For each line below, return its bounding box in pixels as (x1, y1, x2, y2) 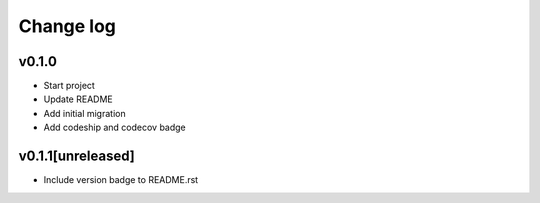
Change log (18, 15, 117, 37)
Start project (43, 80, 95, 92)
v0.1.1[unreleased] (18, 148, 135, 165)
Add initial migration (43, 107, 126, 119)
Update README (43, 93, 114, 105)
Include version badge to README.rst (43, 174, 199, 186)
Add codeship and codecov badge (43, 121, 187, 134)
